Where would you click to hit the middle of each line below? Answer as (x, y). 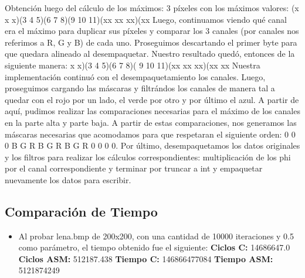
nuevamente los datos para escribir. (68, 179)
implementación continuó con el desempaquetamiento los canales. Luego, (135, 76)
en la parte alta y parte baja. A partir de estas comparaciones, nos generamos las (151, 122)
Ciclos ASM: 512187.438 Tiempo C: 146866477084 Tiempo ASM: (146, 258)
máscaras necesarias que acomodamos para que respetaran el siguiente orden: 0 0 (150, 134)
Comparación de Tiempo (81, 211)
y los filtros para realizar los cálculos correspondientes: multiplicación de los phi (148, 157)
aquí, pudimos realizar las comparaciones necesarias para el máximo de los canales (152, 111)
